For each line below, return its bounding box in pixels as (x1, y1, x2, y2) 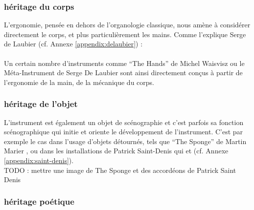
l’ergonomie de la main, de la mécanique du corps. (4, 77, 154, 87)
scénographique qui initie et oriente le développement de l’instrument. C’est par (4, 126, 243, 137)
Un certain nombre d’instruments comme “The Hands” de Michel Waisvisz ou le (4, 58, 245, 68)
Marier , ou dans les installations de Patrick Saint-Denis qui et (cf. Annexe (4, 146, 229, 156)
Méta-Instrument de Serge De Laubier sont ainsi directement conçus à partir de (4, 67, 243, 78)
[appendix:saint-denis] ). (4, 155, 74, 165)
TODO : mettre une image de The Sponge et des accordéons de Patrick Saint (4, 165, 236, 175)
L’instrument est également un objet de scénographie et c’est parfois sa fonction (4, 117, 244, 127)
